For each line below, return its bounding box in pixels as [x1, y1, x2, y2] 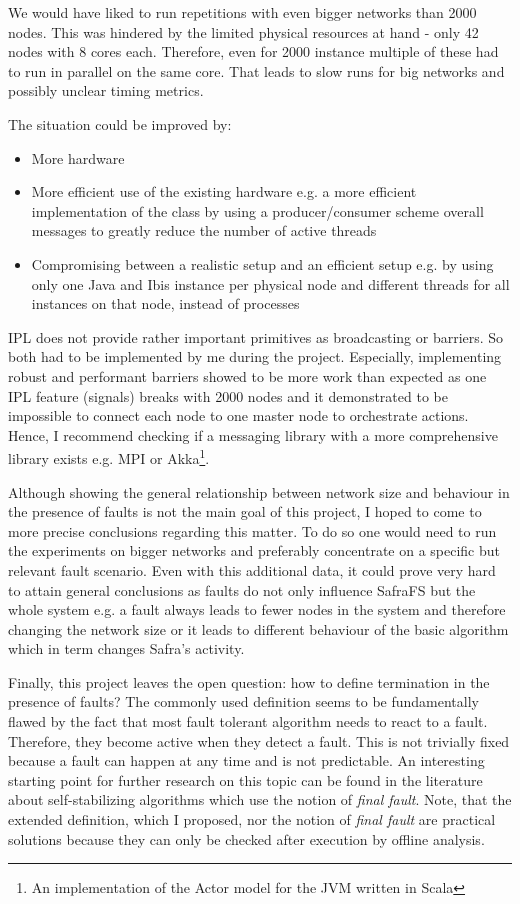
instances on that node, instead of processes [31, 293, 300, 314]
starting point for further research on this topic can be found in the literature [8, 769, 483, 790]
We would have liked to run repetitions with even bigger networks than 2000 [8, 2, 477, 22]
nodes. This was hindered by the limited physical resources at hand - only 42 [8, 21, 479, 42]
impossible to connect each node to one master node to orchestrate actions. [8, 405, 469, 426]
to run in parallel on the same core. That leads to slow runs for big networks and [8, 60, 505, 81]
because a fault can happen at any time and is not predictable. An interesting [8, 750, 485, 771]
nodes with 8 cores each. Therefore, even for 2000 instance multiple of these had [8, 41, 499, 62]
